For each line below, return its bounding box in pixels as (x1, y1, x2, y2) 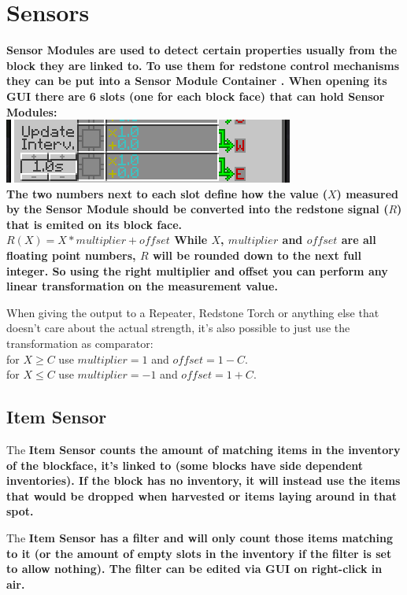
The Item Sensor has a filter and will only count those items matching (6, 529, 393, 545)
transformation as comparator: (6, 335, 154, 352)
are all (341, 231, 376, 248)
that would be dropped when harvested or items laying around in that (6, 487, 398, 504)
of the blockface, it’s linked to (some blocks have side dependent (6, 456, 364, 473)
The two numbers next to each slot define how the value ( (6, 185, 327, 201)
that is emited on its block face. (6, 216, 183, 232)
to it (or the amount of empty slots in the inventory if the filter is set (6, 545, 392, 561)
